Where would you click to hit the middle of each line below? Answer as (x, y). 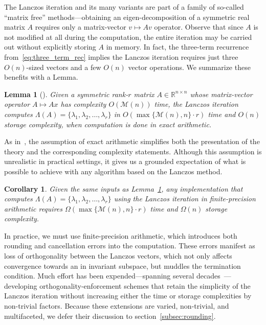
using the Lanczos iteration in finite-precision (185, 199)
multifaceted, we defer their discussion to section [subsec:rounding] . (110, 316)
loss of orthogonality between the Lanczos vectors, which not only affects (118, 256)
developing (21, 285)
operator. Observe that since (199, 27)
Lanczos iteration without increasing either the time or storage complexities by (128, 296)
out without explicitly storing (50, 47)
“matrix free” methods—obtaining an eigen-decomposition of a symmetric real (127, 17)
